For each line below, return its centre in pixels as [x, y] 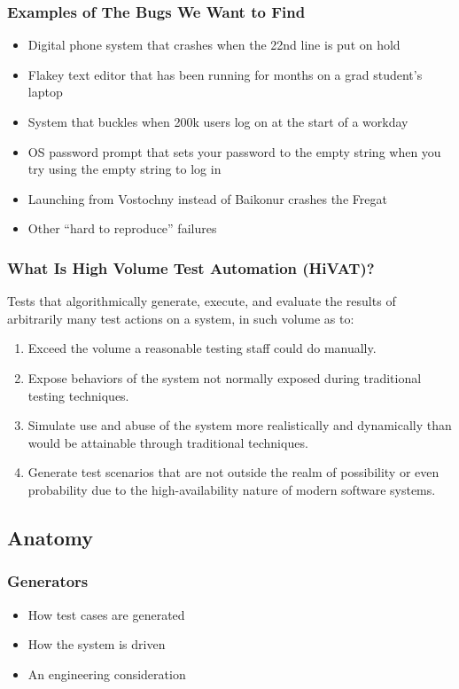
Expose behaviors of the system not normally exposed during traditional [225, 377]
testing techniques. [78, 395]
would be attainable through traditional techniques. [168, 442]
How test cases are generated [106, 614]
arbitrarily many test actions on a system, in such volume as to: [181, 318]
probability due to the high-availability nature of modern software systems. [232, 489]
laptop [45, 92]
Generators [48, 581]
